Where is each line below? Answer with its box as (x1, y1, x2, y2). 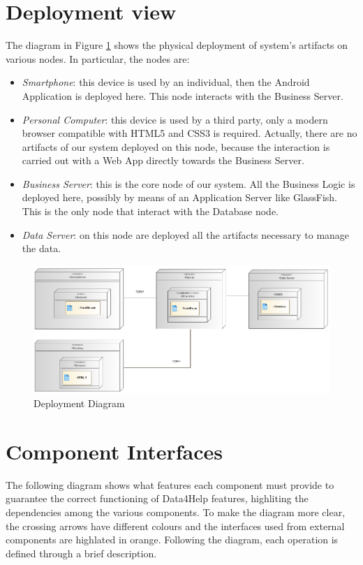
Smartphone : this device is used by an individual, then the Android (22, 75, 310, 89)
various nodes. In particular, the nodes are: (6, 51, 190, 66)
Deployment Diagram (34, 396, 125, 411)
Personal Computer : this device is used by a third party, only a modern (22, 112, 328, 126)
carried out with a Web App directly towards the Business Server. (22, 153, 304, 168)
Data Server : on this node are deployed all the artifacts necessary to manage (22, 227, 350, 242)
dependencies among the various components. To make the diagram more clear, (6, 504, 346, 519)
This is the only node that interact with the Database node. (22, 204, 279, 219)
